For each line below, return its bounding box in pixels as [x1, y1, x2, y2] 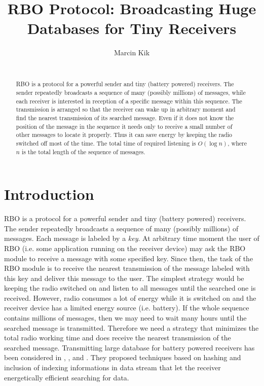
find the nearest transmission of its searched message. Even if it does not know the [16, 113, 234, 122]
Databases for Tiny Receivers [27, 18, 237, 39]
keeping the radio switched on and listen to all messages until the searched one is [4, 283, 256, 293]
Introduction [4, 184, 94, 204]
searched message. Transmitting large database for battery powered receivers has [4, 342, 255, 353]
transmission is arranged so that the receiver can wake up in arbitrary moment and [16, 105, 236, 114]
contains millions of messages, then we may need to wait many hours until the [4, 312, 247, 323]
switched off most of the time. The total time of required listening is [16, 138, 196, 147]
